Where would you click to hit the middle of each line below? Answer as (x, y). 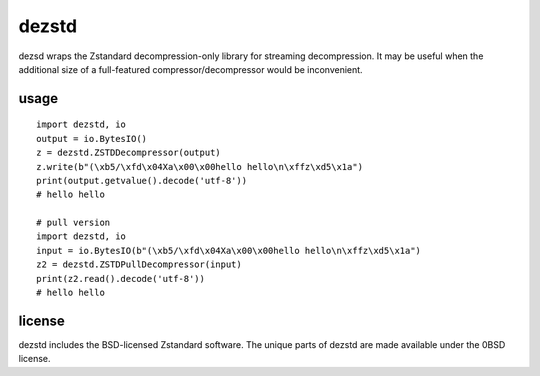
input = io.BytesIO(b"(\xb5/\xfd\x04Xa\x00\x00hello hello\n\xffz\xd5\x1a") (229, 250)
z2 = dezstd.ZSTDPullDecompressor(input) (139, 264)
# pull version (73, 223)
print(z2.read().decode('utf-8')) (120, 278)
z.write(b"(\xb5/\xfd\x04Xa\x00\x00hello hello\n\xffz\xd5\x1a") (200, 166)
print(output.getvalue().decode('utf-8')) (142, 180)
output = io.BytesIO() (92, 138)
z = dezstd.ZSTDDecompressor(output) (129, 153)
